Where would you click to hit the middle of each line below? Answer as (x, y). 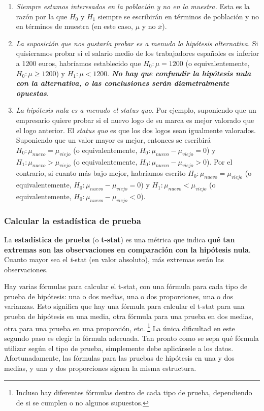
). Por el (219, 161)
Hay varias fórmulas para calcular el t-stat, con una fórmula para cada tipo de (126, 286)
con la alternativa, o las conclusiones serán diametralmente (123, 83)
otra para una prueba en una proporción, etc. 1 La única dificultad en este (120, 327)
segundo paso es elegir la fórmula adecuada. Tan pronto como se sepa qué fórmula (131, 338)
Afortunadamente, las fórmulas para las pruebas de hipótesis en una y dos (119, 358)
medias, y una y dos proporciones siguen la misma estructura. (100, 368)
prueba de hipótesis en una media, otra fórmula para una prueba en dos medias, (129, 316)
